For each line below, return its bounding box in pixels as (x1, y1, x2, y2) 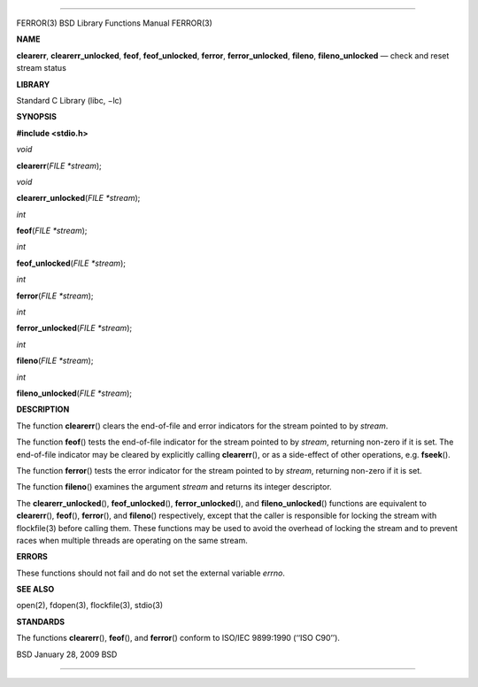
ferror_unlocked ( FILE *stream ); (16, 323, 133, 334)
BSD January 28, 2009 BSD (16, 649, 118, 660)
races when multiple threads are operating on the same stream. (16, 535, 248, 545)
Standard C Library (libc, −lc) (16, 95, 123, 105)
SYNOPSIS (16, 112, 58, 122)
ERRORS (16, 552, 49, 562)
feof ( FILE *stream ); (16, 226, 88, 236)
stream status (16, 63, 66, 73)
